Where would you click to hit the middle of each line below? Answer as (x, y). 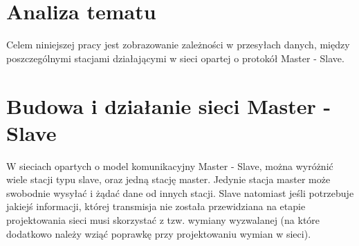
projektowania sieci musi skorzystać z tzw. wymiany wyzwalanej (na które (163, 220)
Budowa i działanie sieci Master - (169, 105)
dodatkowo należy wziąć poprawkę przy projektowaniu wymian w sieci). (159, 233)
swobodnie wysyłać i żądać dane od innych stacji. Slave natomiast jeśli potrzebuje (180, 192)
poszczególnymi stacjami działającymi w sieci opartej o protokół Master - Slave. (175, 58)
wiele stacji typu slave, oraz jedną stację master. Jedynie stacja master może (168, 179)
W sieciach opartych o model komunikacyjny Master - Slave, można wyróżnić (170, 165)
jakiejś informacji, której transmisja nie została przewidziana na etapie (156, 206)
